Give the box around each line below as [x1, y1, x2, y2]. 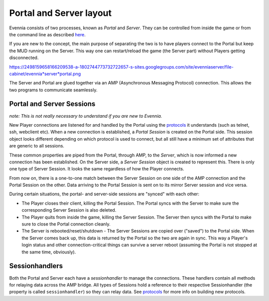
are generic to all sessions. [9, 143, 65, 149]
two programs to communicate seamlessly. [9, 87, 98, 93]
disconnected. [9, 55, 39, 61]
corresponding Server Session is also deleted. [21, 207, 117, 213]
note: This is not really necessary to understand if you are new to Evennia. [9, 113, 162, 119]
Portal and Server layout [9, 7, 112, 18]
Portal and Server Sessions [9, 100, 96, 108]
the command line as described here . [9, 31, 86, 37]
